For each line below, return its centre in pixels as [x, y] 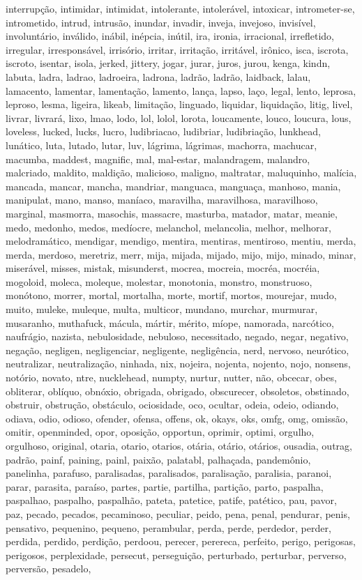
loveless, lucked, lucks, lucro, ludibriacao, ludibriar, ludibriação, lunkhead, [164, 131]
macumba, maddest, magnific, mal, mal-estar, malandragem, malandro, [158, 159]
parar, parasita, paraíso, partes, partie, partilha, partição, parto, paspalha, [165, 486]
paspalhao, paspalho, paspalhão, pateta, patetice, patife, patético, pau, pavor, [171, 500]
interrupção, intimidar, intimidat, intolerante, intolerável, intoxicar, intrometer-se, [180, 8]
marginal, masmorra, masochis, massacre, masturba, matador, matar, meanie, [172, 213]
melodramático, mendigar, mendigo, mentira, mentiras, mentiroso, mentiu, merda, [181, 241]
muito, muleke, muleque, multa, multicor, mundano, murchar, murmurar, [162, 309]
